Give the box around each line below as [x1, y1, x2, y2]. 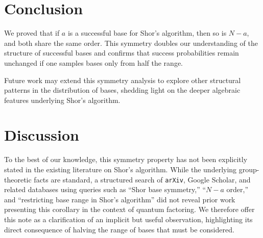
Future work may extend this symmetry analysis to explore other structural [4, 74, 241, 85]
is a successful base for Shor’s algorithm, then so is [67, 28, 227, 38]
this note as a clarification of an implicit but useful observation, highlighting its [4, 214, 253, 225]
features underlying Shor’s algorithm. [4, 94, 121, 105]
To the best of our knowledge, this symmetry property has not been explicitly [4, 154, 248, 165]
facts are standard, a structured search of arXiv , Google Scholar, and [34, 174, 251, 184]
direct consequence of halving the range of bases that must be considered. [4, 224, 234, 234]
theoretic [4, 174, 32, 184]
